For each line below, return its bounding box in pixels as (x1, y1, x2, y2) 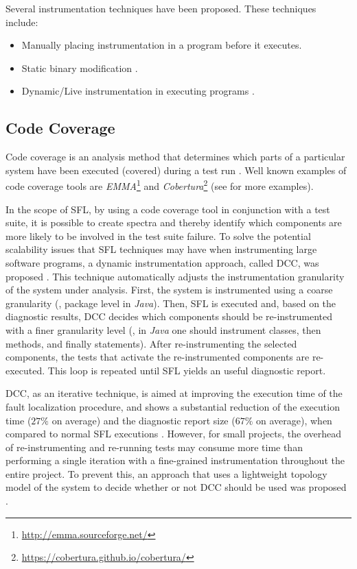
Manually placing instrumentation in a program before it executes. (21, 38, 302, 52)
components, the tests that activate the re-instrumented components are (5, 350, 310, 364)
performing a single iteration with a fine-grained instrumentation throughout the (5, 453, 345, 468)
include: (5, 14, 38, 29)
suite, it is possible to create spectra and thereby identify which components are (5, 215, 342, 230)
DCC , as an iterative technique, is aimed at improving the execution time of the (5, 386, 343, 400)
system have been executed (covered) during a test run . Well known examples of (5, 162, 347, 177)
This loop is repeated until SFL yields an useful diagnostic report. (47, 363, 326, 377)
